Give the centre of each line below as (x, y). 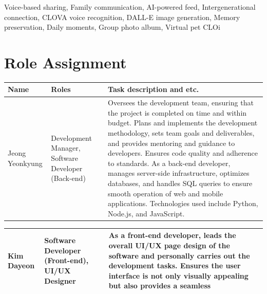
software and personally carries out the (179, 255)
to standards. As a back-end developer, (169, 163)
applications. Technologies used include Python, (183, 203)
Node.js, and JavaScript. (146, 213)
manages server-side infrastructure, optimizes (179, 173)
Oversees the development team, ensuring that (181, 103)
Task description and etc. (154, 89)
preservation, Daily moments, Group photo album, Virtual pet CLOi (112, 27)
